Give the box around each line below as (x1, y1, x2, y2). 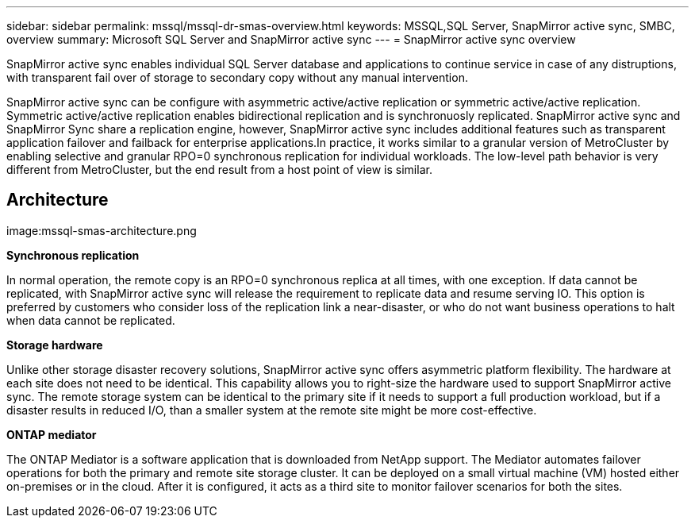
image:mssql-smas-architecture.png (6, 223, 197, 237)
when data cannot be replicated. (6, 313, 175, 327)
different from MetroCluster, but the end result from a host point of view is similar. (6, 163, 432, 176)
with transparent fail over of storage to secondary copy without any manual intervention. (6, 71, 468, 84)
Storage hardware (6, 337, 103, 352)
